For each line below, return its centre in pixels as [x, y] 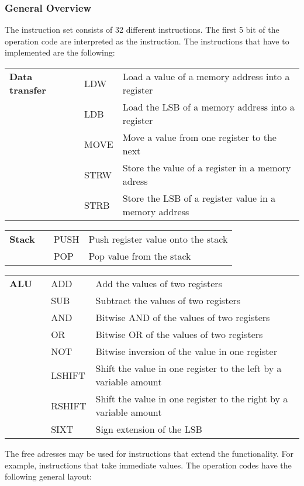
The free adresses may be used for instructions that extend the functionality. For [149, 453]
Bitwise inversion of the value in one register [186, 351]
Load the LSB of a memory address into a [208, 107]
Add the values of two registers [159, 283]
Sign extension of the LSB [149, 429]
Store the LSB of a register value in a [199, 198]
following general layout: [49, 476]
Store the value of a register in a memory [207, 168]
